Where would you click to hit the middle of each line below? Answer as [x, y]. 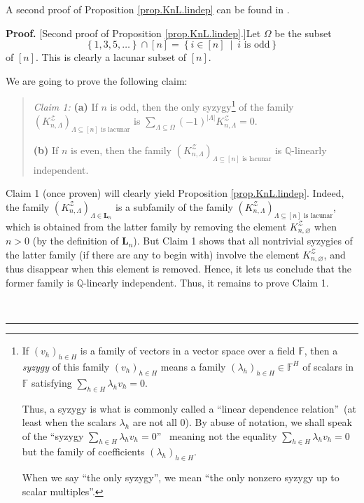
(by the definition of [76, 241]
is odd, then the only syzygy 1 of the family [202, 106]
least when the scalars [69, 422]
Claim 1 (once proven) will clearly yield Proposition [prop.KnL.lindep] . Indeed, [175, 193]
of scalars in [328, 366]
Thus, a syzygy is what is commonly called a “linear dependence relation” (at [189, 408]
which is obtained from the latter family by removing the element [146, 226]
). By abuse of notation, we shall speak [268, 422]
